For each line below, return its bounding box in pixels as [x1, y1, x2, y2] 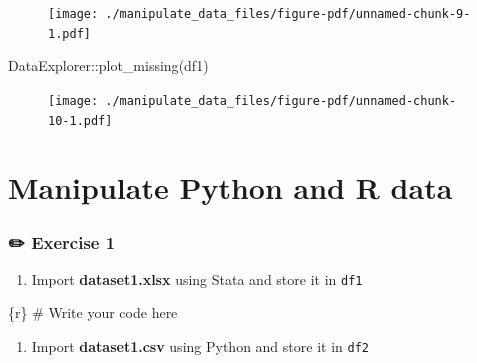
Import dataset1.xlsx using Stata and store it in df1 [31, 268, 363, 289]
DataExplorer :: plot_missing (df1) [8, 55, 209, 76]
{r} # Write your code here [8, 302, 178, 323]
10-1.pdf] [48, 113, 113, 128]
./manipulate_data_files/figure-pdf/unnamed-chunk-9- [105, 7, 471, 21]
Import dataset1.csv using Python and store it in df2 [31, 336, 369, 357]
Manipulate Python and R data [8, 167, 453, 208]
